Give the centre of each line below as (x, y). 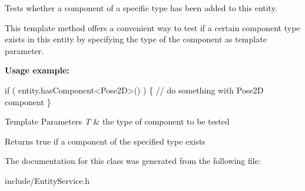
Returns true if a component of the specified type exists (105, 141)
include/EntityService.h (47, 180)
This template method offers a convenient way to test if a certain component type (152, 27)
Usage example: (37, 70)
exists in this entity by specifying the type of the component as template (136, 39)
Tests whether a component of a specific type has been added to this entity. (141, 8)
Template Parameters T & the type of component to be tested (117, 121)
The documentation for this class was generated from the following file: (133, 161)
